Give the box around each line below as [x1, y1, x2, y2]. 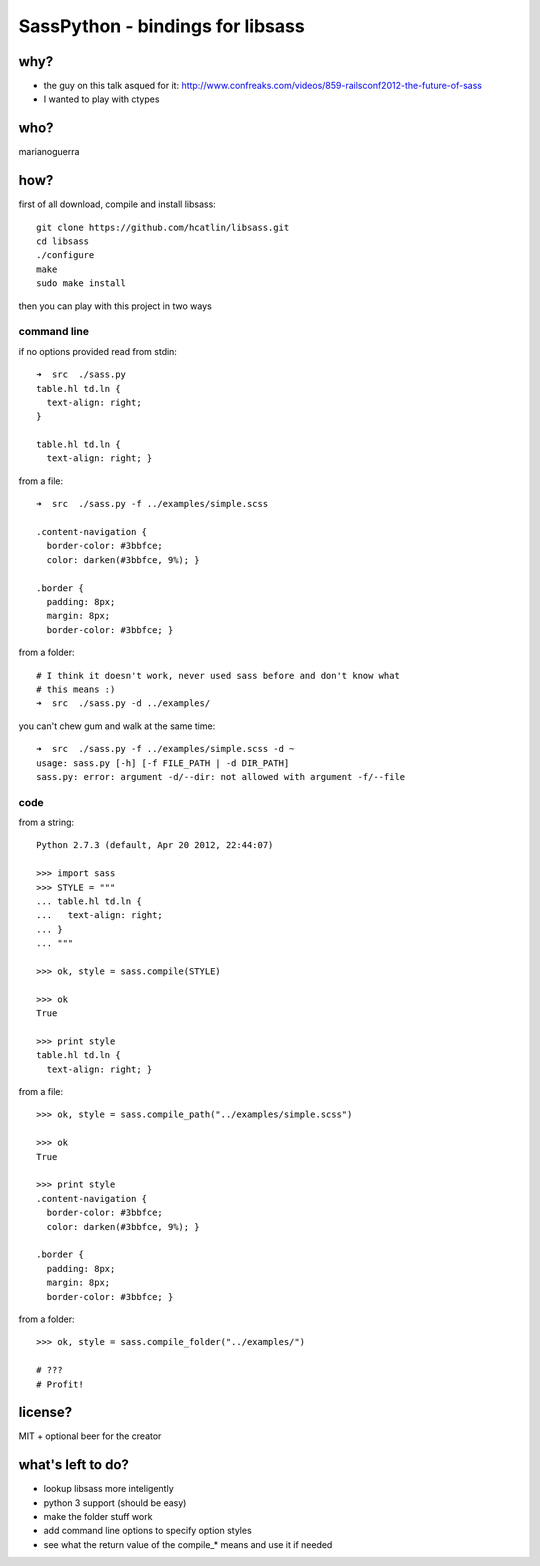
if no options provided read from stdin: [18, 345, 177, 357]
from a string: [18, 816, 75, 829]
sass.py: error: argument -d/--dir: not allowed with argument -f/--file [36, 771, 406, 782]
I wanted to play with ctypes [43, 93, 160, 105]
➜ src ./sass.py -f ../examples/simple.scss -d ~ [36, 743, 295, 755]
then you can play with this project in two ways [18, 300, 212, 312]
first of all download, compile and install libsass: [18, 198, 217, 210]
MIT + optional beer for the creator [18, 1430, 162, 1442]
